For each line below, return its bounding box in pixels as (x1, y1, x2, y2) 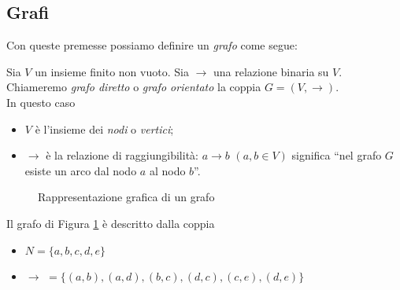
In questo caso (6, 94, 76, 110)
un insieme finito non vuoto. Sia (35, 63, 189, 79)
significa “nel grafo (291, 147, 382, 163)
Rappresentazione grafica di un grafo (38, 189, 215, 205)
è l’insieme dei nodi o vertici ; (35, 120, 174, 137)
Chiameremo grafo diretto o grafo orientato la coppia (6, 79, 261, 95)
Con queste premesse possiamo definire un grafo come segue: (6, 37, 298, 53)
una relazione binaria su (213, 63, 329, 79)
